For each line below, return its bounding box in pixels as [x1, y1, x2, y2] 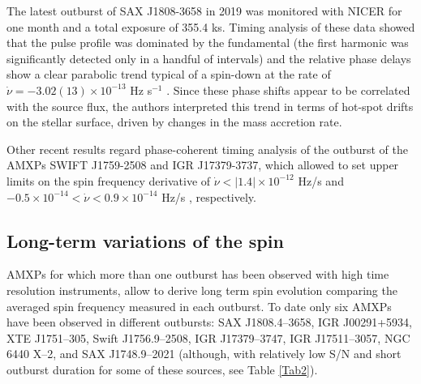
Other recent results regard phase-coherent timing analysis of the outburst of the [6, 140, 409, 157]
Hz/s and [298, 172, 344, 189]
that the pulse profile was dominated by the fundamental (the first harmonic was [6, 34, 409, 51]
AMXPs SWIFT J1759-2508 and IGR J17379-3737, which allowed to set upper [6, 156, 399, 173]
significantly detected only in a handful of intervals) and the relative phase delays [6, 49, 411, 66]
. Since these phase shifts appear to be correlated [166, 81, 410, 98]
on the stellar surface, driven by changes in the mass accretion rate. [6, 113, 342, 130]
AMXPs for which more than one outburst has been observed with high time [6, 266, 389, 283]
